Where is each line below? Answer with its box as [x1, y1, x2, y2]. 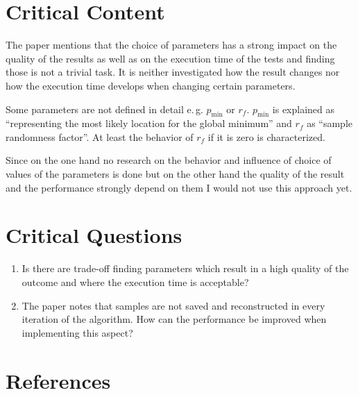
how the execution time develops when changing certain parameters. [6, 78, 296, 92]
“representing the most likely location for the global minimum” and [6, 116, 292, 131]
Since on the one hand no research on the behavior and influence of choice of [6, 153, 332, 167]
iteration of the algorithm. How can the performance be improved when [22, 312, 327, 326]
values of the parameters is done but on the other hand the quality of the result [6, 167, 345, 181]
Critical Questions [6, 221, 182, 249]
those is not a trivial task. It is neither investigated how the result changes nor [6, 65, 340, 79]
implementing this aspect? [22, 325, 133, 339]
